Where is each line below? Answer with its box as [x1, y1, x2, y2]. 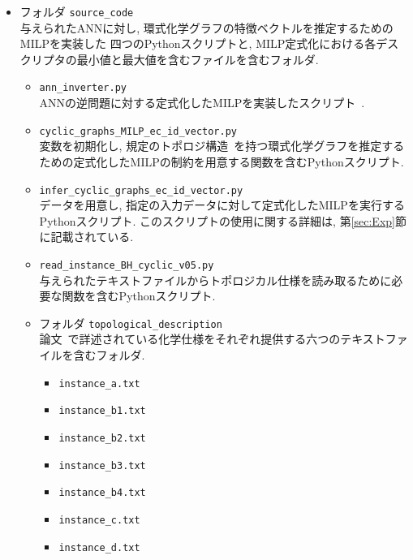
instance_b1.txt [58, 405, 146, 417]
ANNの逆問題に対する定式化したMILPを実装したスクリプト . [39, 94, 365, 111]
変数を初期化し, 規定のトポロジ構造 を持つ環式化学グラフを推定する [39, 137, 405, 154]
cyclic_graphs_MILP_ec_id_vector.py [39, 125, 237, 137]
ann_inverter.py [39, 82, 127, 94]
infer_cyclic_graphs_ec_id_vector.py [39, 184, 243, 196]
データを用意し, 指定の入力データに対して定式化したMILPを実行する [39, 196, 405, 213]
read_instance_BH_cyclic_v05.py [39, 259, 214, 271]
